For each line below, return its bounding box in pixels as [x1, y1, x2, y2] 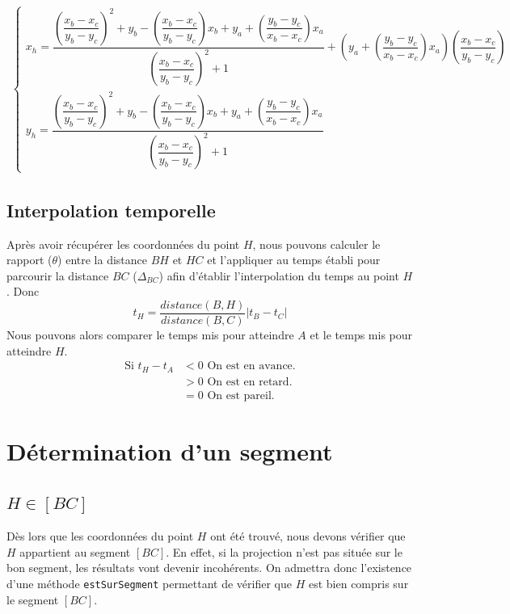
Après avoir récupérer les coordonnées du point [6, 235, 240, 252]
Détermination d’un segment [6, 434, 333, 467]
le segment [6, 591, 59, 608]
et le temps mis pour [310, 326, 413, 343]
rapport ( [6, 251, 53, 268]
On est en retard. [207, 376, 293, 388]
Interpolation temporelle [6, 197, 216, 222]
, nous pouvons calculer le [252, 235, 381, 252]
